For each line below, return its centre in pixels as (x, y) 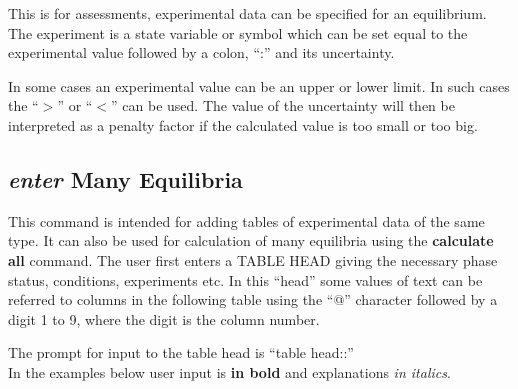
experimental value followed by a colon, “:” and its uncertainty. (201, 52)
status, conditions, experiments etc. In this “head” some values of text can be (245, 279)
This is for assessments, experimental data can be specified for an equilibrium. (247, 13)
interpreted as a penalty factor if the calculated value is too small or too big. (243, 124)
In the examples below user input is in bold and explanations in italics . (229, 371)
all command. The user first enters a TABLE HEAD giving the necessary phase (253, 259)
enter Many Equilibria (125, 178)
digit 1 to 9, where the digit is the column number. (164, 318)
